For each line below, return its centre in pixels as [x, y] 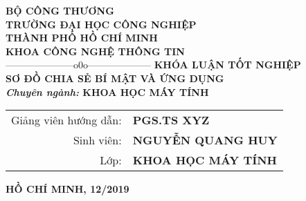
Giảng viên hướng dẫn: [66, 120]
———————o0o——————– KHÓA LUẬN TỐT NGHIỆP [153, 65]
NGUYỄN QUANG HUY [205, 140]
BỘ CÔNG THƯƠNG [60, 10]
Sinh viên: [97, 140]
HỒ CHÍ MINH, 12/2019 [67, 189]
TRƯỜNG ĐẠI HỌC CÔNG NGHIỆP [101, 24]
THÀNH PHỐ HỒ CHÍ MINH [82, 38]
